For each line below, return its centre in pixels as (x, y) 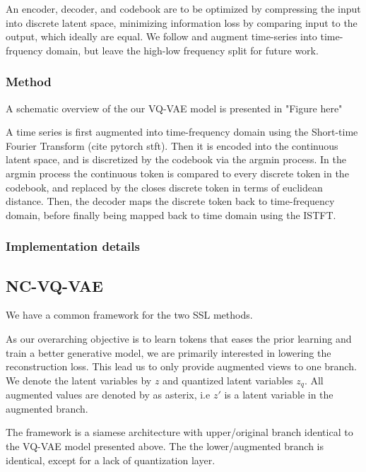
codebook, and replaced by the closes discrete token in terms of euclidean (164, 187)
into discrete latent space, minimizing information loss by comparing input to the (182, 22)
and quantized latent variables (228, 380)
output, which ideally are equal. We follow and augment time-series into (161, 36)
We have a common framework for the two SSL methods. (129, 315)
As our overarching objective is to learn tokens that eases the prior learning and (179, 338)
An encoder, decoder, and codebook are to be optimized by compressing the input (183, 8)
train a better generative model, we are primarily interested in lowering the (169, 352)
